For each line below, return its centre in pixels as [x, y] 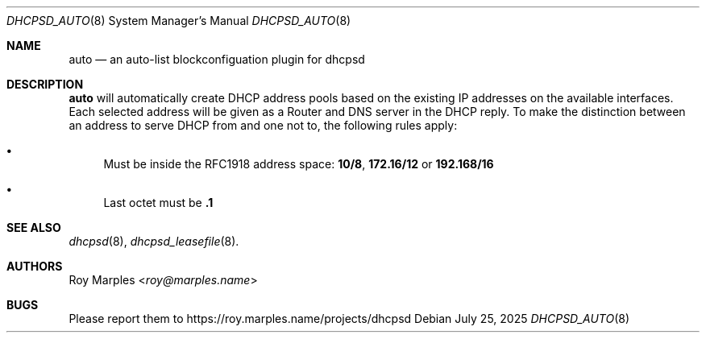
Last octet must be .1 [158, 203]
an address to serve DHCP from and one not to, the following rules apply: [263, 125]
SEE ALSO [34, 227]
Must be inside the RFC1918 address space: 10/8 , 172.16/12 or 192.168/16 [299, 164]
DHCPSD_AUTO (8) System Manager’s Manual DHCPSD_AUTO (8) [179, 21]
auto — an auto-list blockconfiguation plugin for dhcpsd [217, 59]
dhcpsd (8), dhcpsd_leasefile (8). [154, 241]
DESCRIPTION [45, 84]
